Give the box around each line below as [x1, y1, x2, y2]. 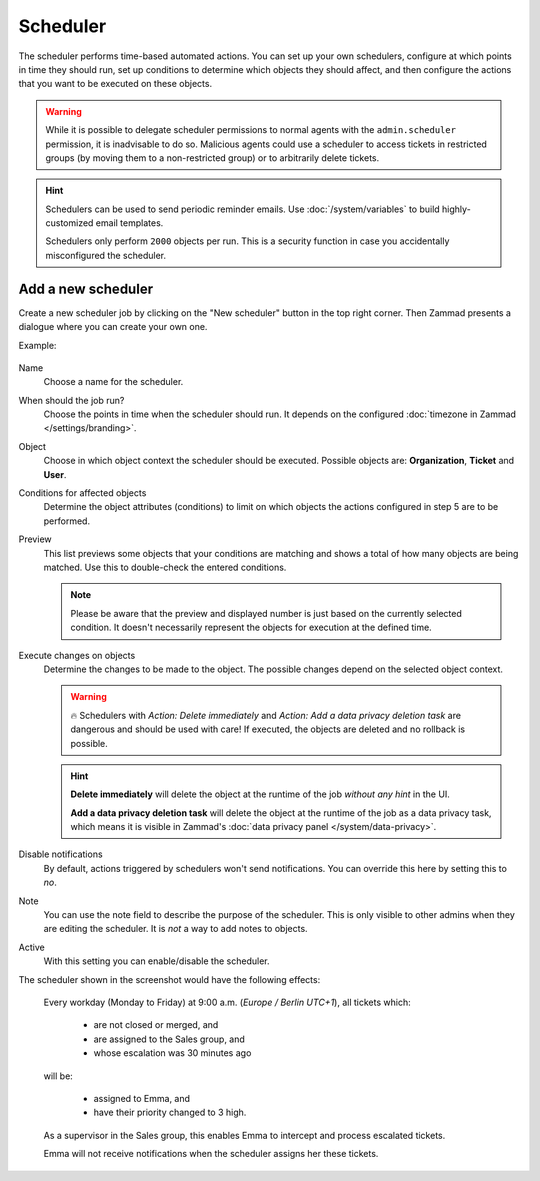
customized [45, 217, 94, 229]
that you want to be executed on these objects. [18, 78, 213, 90]
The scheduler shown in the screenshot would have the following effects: [18, 973, 321, 985]
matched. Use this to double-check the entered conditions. [43, 561, 287, 573]
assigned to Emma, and [93, 1092, 190, 1104]
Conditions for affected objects [18, 487, 147, 499]
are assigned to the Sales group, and [93, 1033, 245, 1045]
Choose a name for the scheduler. [43, 376, 184, 388]
